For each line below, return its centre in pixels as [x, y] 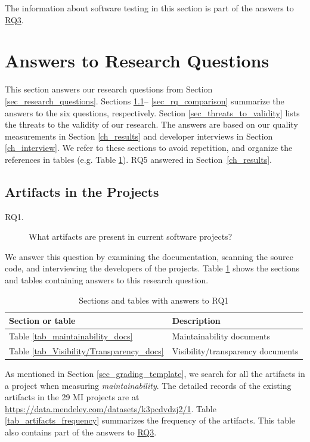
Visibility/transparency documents [235, 350]
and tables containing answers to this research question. [107, 280]
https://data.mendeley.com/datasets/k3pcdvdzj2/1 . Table [111, 408]
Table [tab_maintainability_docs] [71, 336]
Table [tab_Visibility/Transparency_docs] [86, 350]
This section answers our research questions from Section [109, 89]
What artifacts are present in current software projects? [131, 237]
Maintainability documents [221, 336]
